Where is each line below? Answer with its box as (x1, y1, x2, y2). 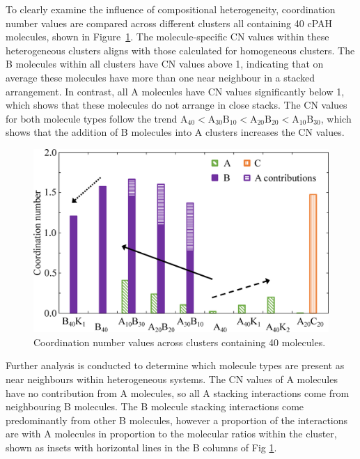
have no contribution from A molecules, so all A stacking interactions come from (6, 385, 350, 400)
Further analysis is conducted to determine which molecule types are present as (6, 358, 345, 373)
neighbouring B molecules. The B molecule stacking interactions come (6, 399, 304, 414)
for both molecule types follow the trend (6, 111, 178, 125)
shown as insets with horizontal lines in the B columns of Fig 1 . (6, 440, 277, 455)
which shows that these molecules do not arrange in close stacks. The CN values (6, 98, 347, 112)
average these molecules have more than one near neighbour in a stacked (6, 70, 315, 84)
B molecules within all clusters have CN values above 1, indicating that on (6, 56, 324, 71)
